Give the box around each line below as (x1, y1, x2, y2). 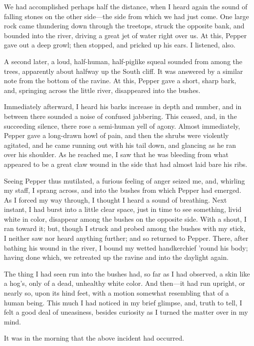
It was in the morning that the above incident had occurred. (4, 333, 184, 343)
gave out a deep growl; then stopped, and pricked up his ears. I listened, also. (4, 40, 235, 50)
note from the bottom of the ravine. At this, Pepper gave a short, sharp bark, (4, 75, 236, 86)
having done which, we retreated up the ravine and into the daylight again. (4, 252, 229, 262)
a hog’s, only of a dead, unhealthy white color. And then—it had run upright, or (4, 278, 245, 288)
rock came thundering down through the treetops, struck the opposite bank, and (4, 21, 245, 31)
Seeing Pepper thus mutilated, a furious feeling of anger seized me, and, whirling (4, 175, 245, 185)
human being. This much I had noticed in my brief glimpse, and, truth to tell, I (4, 297, 242, 307)
